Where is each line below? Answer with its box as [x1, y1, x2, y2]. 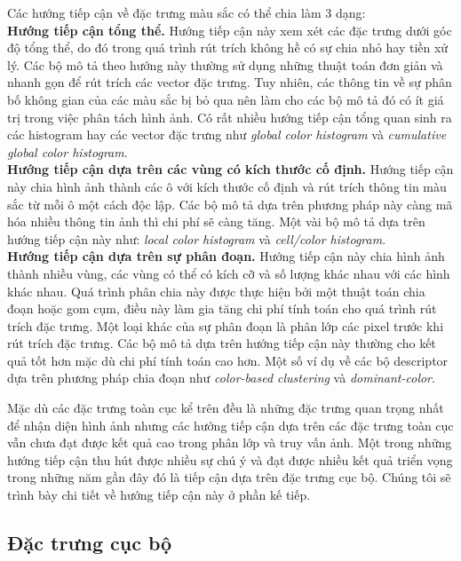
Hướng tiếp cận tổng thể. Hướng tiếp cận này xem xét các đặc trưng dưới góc [7, 20, 452, 39]
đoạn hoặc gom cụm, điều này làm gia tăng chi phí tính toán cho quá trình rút [7, 299, 437, 318]
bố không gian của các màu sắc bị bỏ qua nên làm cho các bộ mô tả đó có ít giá [7, 90, 444, 108]
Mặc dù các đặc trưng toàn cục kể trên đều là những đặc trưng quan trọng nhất [7, 399, 444, 417]
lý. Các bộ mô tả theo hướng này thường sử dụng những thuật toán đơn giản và [7, 55, 443, 74]
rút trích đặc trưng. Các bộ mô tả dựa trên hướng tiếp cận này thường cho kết [7, 334, 436, 352]
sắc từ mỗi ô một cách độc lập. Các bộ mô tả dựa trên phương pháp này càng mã [7, 194, 453, 213]
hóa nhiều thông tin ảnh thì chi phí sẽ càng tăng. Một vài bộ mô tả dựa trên [7, 212, 425, 231]
